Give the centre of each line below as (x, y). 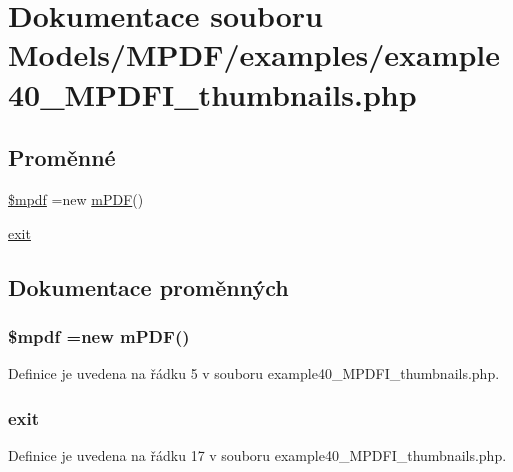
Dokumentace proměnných (148, 286)
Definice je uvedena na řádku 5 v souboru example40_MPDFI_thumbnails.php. (254, 373)
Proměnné (62, 157)
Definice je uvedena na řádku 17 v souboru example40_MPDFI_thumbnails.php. (257, 454)
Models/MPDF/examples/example (254, 54)
